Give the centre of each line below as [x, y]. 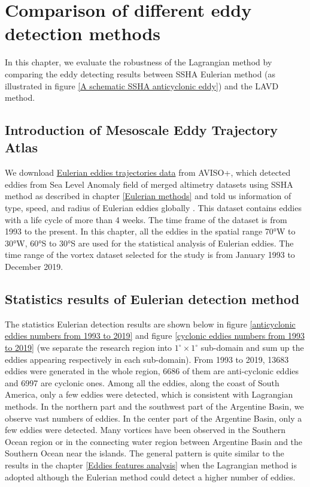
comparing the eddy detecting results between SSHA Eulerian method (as [140, 73]
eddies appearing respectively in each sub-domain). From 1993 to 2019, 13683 [147, 359]
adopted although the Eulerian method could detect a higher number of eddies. [150, 477]
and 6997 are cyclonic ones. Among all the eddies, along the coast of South [142, 382]
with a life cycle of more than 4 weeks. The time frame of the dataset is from [146, 219]
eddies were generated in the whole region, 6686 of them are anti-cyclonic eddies [152, 371]
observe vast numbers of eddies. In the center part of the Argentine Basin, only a [154, 418]
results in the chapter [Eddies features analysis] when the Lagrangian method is [151, 465]
